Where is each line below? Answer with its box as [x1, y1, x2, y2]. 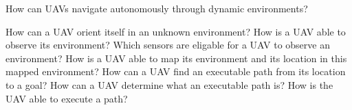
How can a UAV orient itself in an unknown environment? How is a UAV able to [5, 24, 346, 38]
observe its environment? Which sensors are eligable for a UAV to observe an [5, 38, 330, 52]
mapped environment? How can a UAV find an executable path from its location [5, 64, 346, 79]
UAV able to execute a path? [5, 91, 128, 105]
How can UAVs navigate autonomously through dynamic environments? [5, 1, 308, 15]
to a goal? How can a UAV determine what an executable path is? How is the [5, 77, 333, 92]
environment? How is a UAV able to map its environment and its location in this [5, 51, 347, 65]
